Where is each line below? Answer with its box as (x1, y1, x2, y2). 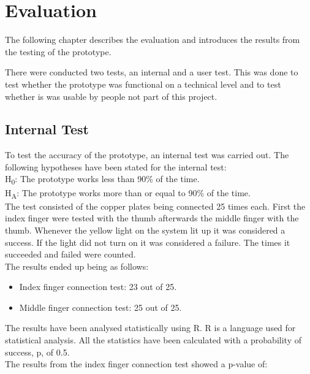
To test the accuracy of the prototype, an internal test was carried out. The (5, 148, 289, 161)
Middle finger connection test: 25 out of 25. (19, 300, 182, 313)
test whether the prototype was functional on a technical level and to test (5, 77, 281, 90)
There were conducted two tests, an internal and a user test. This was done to (5, 66, 298, 78)
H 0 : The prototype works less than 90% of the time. (5, 172, 200, 187)
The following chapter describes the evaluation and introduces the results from (5, 33, 300, 46)
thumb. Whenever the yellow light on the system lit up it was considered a (5, 223, 285, 236)
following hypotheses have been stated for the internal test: (5, 160, 227, 173)
